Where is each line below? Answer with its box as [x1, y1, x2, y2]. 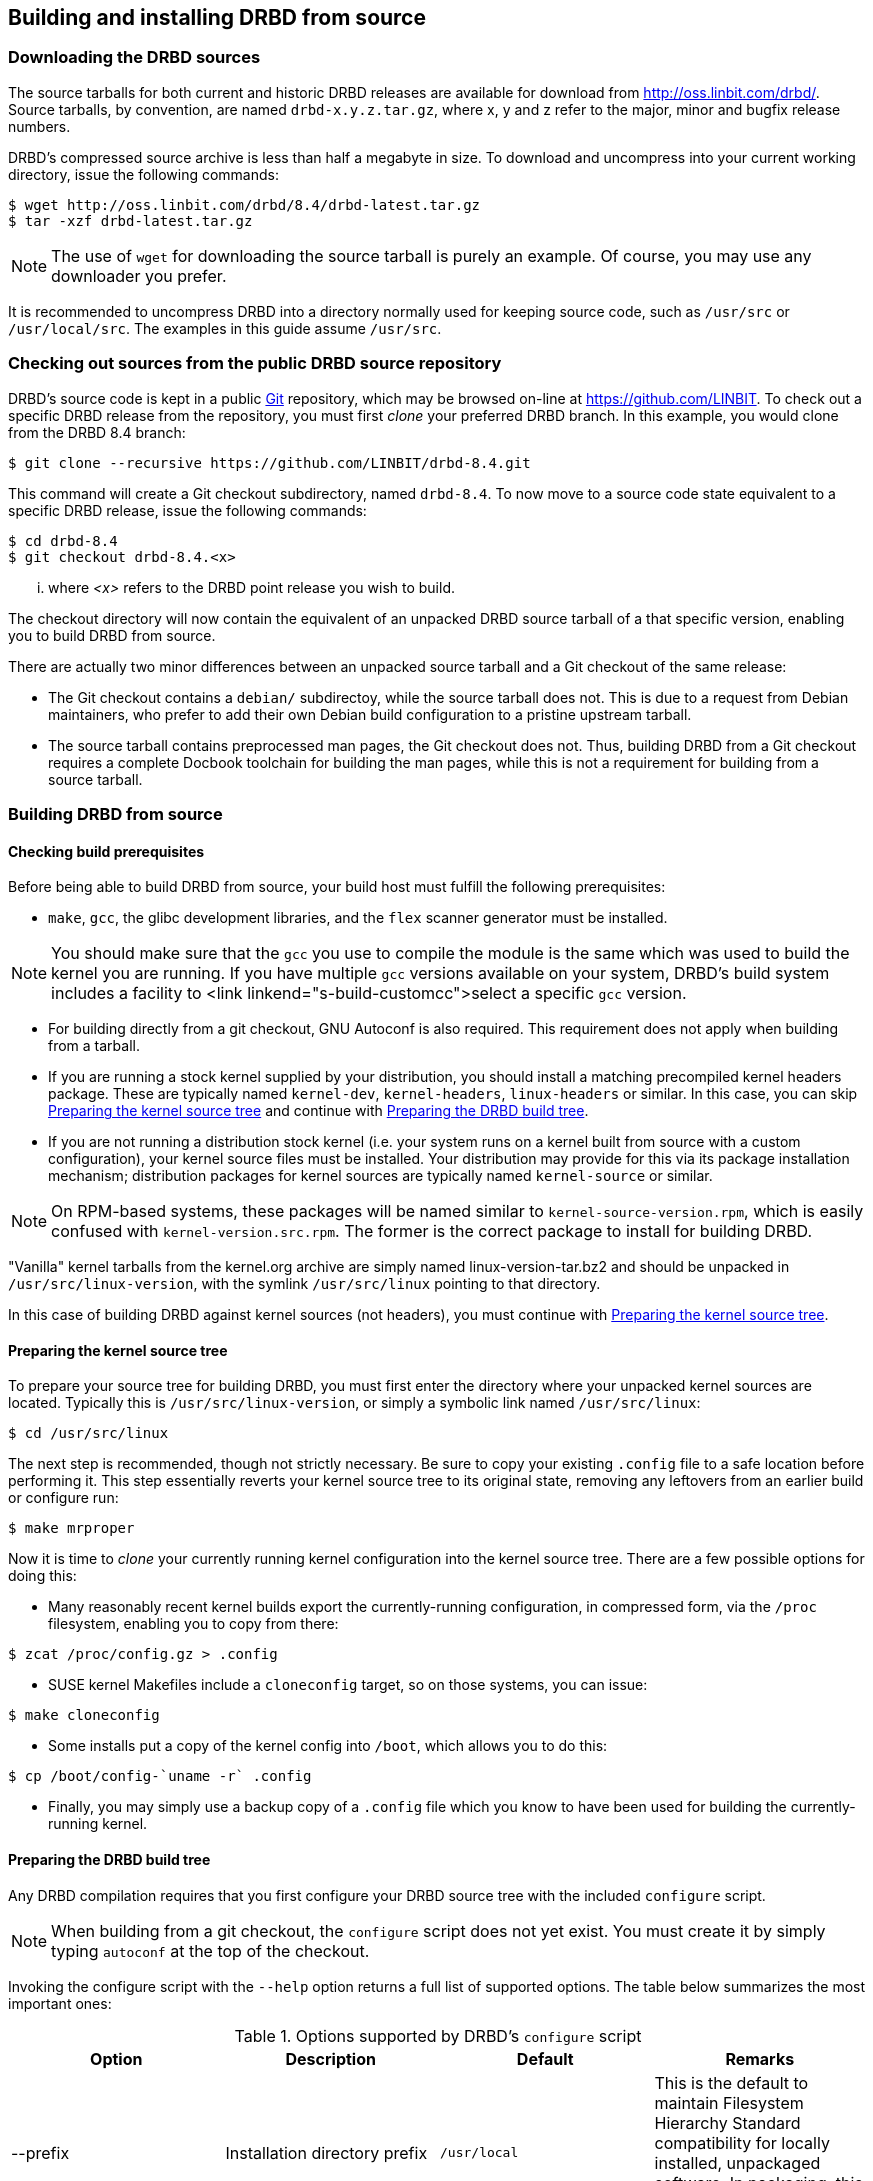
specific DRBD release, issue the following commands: [8, 501, 367, 519]
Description [285, 2048, 376, 2069]
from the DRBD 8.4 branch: [8, 423, 186, 441]
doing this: [8, 1567, 77, 1585]
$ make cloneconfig [8, 1707, 160, 1724]
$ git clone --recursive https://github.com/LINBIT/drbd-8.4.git [8, 454, 531, 471]
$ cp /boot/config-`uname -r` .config [8, 1768, 312, 1785]
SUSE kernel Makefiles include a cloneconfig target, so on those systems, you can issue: [48, 1676, 648, 1694]
